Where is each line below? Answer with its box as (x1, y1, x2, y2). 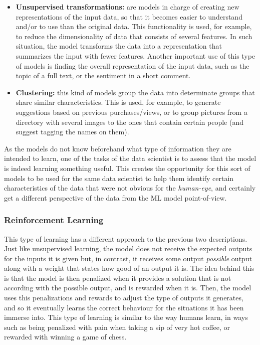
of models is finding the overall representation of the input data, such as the (16, 60, 249, 71)
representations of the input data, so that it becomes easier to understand (16, 11, 242, 22)
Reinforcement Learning (4, 214, 104, 226)
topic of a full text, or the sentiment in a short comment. (16, 70, 191, 81)
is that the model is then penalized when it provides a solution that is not (4, 272, 231, 283)
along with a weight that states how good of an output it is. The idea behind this (4, 263, 254, 273)
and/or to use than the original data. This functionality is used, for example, (16, 21, 252, 32)
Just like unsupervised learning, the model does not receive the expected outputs (4, 243, 252, 254)
